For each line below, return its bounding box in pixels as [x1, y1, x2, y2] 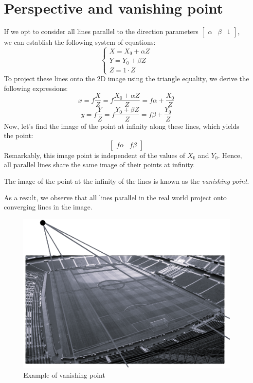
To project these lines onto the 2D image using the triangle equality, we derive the [4, 73, 249, 84]
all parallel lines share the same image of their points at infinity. [4, 159, 195, 170]
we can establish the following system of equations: [4, 37, 156, 47]
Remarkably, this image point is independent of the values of [4, 150, 185, 160]
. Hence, [217, 150, 242, 160]
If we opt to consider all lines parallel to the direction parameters [4, 26, 199, 36]
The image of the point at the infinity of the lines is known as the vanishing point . [4, 175, 249, 186]
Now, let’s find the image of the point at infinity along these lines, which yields [4, 121, 239, 131]
